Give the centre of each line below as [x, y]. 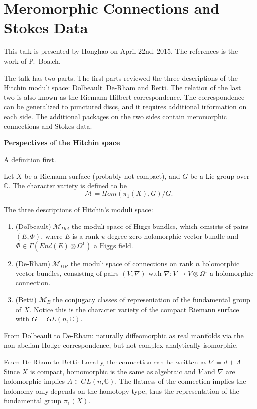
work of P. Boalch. [32, 61]
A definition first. [30, 159]
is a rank [86, 236]
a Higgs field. [113, 246]
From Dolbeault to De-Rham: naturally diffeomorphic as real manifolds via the [124, 335]
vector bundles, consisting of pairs [67, 273]
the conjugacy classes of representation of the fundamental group [152, 299]
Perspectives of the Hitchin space [62, 143]
